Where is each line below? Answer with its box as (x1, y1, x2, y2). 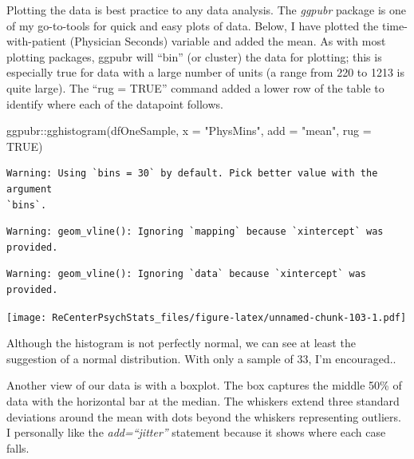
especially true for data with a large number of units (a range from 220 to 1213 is (6, 64, 405, 81)
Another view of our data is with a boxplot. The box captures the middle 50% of (6, 377, 402, 394)
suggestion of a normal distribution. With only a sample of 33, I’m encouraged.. (6, 350, 396, 366)
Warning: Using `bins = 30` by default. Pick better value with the (6, 168, 378, 180)
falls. (6, 439, 30, 456)
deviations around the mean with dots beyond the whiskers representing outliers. (6, 408, 401, 425)
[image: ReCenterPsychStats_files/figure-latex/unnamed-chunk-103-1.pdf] (6, 311, 407, 323)
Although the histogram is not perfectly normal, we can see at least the (6, 334, 356, 351)
